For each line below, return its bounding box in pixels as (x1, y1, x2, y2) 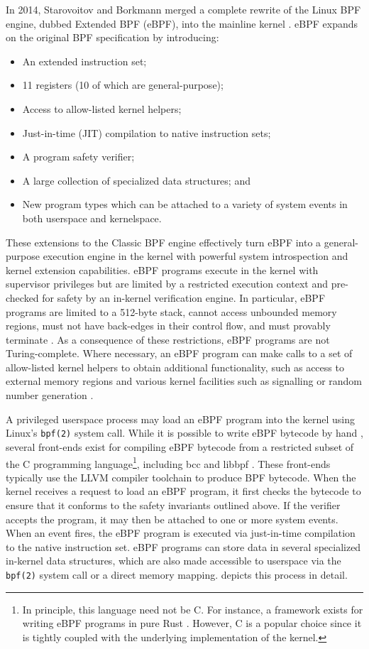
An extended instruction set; (22, 53, 147, 68)
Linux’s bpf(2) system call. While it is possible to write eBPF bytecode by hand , (6, 425, 363, 440)
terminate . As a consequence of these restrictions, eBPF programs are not (6, 332, 330, 347)
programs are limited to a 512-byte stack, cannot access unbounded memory (6, 304, 337, 319)
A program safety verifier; (22, 149, 135, 164)
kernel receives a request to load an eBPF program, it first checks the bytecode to (6, 484, 361, 498)
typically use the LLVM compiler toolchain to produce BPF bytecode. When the (6, 469, 356, 484)
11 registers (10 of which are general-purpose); (22, 77, 224, 92)
